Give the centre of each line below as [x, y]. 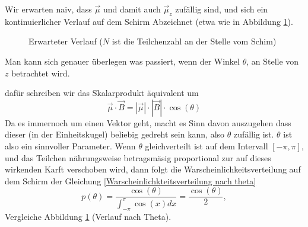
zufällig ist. [254, 134]
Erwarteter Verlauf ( [66, 41]
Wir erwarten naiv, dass [48, 9]
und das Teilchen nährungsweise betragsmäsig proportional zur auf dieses [138, 157]
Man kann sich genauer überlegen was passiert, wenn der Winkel [122, 61]
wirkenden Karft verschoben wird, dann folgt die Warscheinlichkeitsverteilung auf [153, 169]
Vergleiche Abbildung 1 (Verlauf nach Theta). [88, 216]
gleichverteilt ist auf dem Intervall [207, 146]
